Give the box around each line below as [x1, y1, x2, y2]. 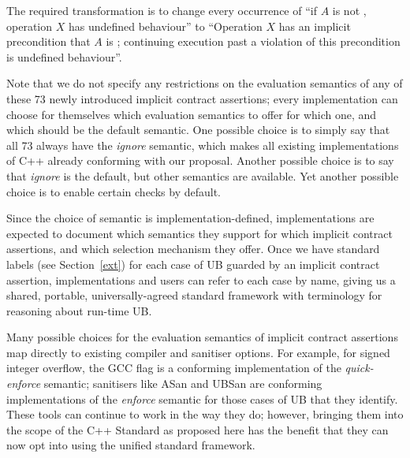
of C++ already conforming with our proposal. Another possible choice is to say [6, 152, 394, 169]
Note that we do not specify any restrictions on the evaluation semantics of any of [6, 75, 403, 91]
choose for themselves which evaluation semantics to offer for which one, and [6, 106, 377, 122]
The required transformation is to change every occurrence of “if [6, 2, 317, 18]
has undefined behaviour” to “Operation [68, 17, 263, 34]
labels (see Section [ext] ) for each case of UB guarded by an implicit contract [6, 255, 380, 272]
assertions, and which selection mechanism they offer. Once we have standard [6, 240, 380, 257]
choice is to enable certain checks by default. [6, 183, 221, 199]
